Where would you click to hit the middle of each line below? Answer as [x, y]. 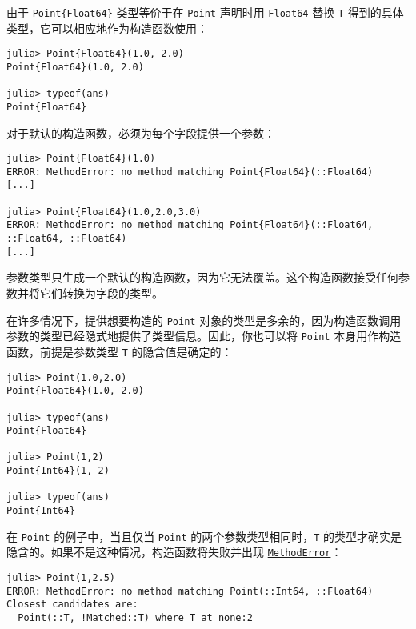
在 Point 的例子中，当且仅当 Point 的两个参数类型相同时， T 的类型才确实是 [204, 536]
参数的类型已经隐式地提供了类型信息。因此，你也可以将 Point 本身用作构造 [204, 336]
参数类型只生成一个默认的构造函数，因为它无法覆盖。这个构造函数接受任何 [202, 277]
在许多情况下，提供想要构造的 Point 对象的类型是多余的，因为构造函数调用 [204, 320]
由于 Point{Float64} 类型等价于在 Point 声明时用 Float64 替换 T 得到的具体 [205, 12]
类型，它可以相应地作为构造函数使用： [107, 28]
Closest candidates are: [72, 605]
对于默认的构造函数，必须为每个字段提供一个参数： [141, 132]
